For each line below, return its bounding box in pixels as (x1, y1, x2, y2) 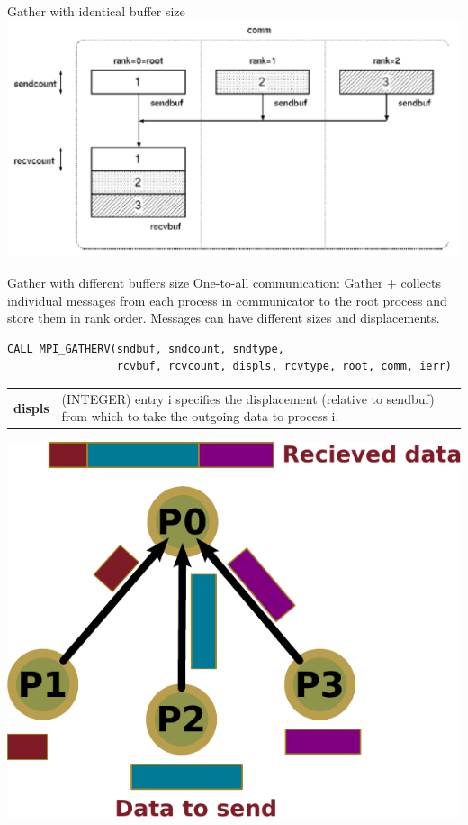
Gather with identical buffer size (7, 2, 185, 20)
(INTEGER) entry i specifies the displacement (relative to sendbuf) (61, 389, 435, 408)
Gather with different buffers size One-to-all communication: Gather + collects (7, 273, 441, 292)
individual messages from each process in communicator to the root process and (7, 290, 447, 309)
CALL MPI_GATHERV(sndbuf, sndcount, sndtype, (7, 342, 284, 355)
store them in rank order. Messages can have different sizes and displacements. (7, 308, 440, 327)
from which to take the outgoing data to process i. (61, 407, 339, 426)
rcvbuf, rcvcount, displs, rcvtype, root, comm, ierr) (116, 360, 452, 373)
